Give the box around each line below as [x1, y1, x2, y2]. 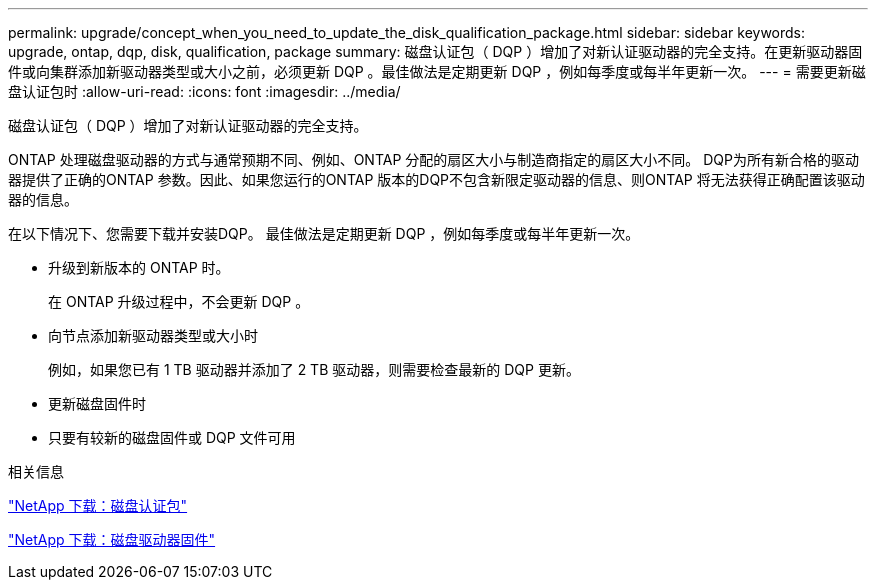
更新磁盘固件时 [48, 395, 146, 412]
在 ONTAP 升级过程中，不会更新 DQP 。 [48, 293, 310, 310]
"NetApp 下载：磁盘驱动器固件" [8, 531, 216, 548]
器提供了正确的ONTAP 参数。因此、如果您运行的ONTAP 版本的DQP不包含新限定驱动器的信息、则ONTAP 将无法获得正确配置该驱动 [8, 171, 865, 188]
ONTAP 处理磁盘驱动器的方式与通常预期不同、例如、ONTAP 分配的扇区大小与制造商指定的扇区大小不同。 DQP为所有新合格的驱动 [8, 151, 859, 168]
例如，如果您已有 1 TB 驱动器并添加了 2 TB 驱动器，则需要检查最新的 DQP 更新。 [48, 361, 580, 378]
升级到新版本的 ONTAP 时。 [48, 259, 230, 276]
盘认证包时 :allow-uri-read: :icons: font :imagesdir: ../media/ [8, 83, 401, 100]
